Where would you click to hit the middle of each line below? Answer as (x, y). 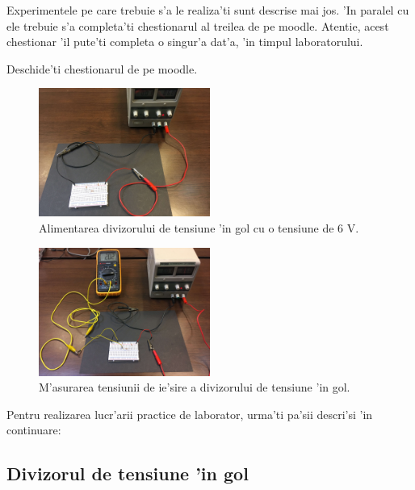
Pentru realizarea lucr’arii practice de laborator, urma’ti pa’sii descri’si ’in (190, 414)
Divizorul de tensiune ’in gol (128, 473)
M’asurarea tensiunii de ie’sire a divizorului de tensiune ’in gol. (195, 387)
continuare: (34, 430)
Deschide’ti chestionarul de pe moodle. (102, 68)
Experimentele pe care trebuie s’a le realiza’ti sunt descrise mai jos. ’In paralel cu (208, 10)
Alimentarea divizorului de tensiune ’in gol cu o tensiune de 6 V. (199, 227)
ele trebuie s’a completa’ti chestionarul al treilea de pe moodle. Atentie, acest (198, 25)
